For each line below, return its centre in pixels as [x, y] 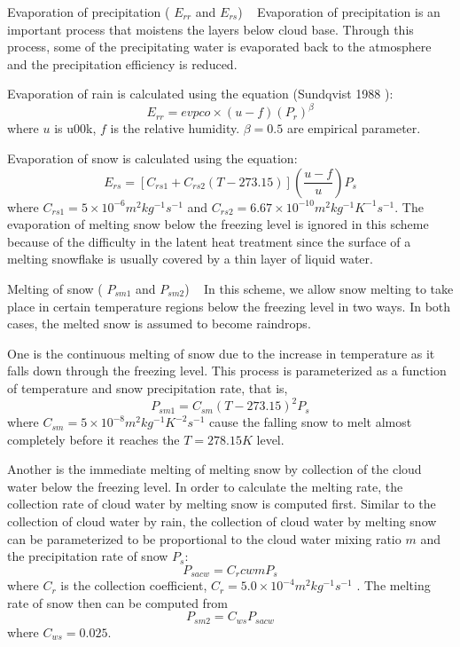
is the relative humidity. [175, 128]
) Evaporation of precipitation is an [339, 12]
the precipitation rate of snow [88, 556]
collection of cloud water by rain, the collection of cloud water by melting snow [222, 521]
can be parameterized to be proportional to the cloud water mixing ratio [204, 538]
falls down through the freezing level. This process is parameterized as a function [227, 371]
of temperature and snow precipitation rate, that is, [148, 388]
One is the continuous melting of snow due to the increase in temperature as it [221, 353]
